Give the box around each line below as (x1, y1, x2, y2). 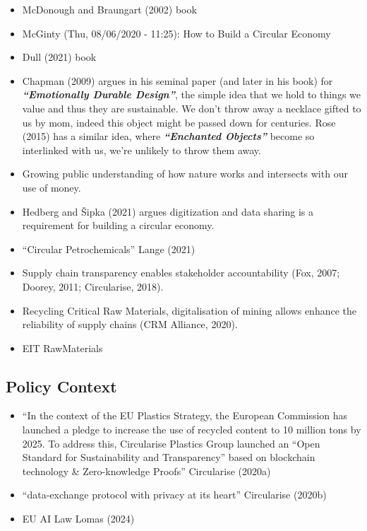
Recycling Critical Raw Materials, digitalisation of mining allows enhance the (22, 303, 356, 317)
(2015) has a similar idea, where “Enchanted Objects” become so (22, 129, 315, 144)
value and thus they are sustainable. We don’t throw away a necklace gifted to (22, 100, 361, 115)
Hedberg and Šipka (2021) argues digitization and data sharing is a (22, 204, 314, 218)
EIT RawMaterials (22, 340, 103, 355)
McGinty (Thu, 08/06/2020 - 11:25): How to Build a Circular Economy (22, 25, 331, 40)
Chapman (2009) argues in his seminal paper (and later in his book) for (22, 73, 333, 88)
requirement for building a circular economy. (22, 218, 215, 233)
